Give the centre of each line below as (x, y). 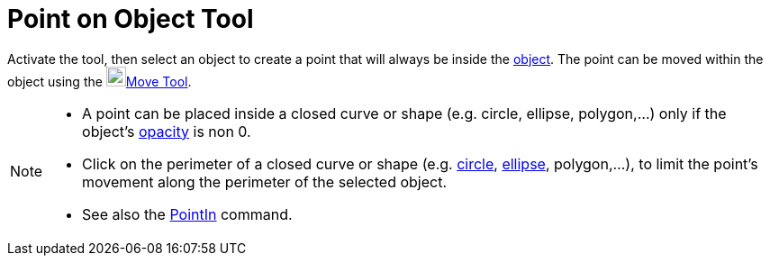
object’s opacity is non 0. (167, 131)
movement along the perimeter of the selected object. (265, 181)
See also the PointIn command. (187, 214)
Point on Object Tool (131, 19)
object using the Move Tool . (100, 81)
